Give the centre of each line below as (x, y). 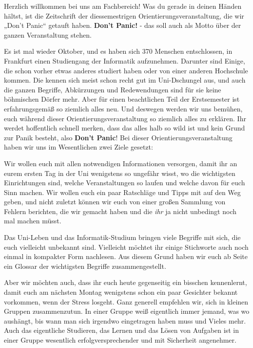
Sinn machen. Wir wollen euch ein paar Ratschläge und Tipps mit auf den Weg (122, 192)
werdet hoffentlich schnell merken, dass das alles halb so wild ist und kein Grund (125, 128)
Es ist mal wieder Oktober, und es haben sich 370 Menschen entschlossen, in (118, 51)
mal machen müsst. (33, 221)
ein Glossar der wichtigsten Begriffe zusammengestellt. (85, 266)
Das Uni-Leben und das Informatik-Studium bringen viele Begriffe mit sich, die (122, 237)
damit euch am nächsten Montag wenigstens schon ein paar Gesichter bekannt (121, 292)
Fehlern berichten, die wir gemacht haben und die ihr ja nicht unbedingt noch (120, 211)
